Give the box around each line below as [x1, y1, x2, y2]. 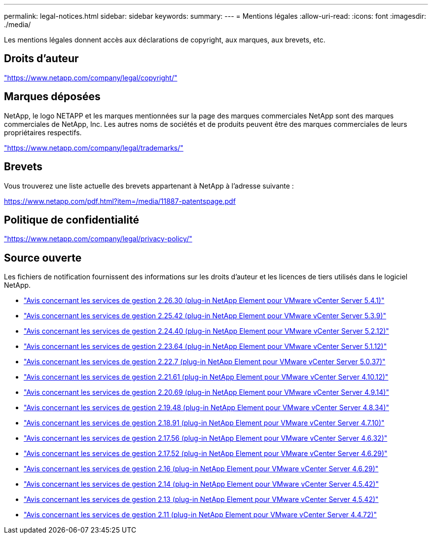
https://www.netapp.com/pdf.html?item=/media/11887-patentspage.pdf [4, 196, 236, 205]
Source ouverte [4, 251, 82, 264]
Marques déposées [4, 90, 101, 103]
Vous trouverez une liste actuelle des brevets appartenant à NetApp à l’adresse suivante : [4, 181, 294, 190]
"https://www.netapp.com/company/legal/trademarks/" [4, 143, 183, 152]
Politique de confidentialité [4, 213, 139, 226]
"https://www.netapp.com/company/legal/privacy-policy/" [4, 234, 192, 243]
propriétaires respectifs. [4, 128, 82, 137]
